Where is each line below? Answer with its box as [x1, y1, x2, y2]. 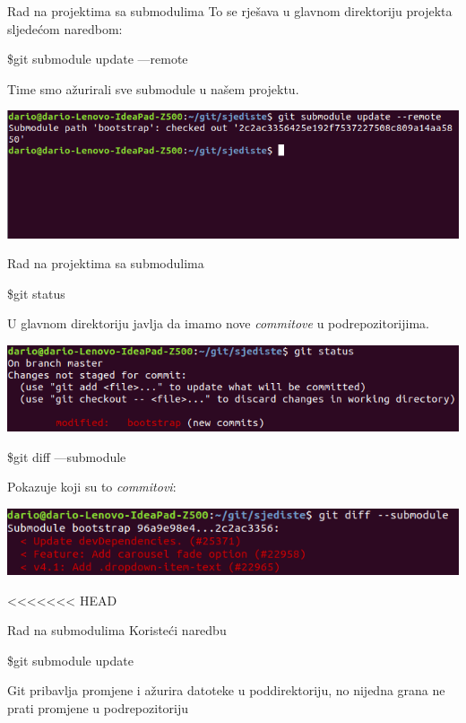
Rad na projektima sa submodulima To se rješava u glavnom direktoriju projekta [7, 2, 453, 20]
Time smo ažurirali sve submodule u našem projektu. [7, 79, 299, 98]
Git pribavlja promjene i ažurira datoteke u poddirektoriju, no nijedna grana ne [7, 681, 445, 700]
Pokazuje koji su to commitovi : [7, 477, 177, 496]
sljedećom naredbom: [7, 19, 123, 38]
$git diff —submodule [7, 447, 126, 466]
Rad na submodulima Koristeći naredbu [7, 621, 227, 640]
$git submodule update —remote [7, 49, 188, 68]
